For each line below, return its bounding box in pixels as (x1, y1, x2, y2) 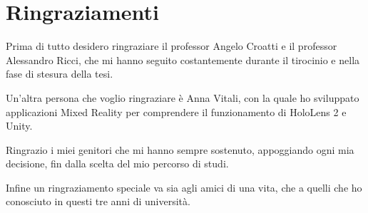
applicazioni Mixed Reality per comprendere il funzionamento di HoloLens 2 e (6, 104, 347, 119)
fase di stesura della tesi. (6, 66, 113, 81)
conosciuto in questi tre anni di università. (6, 194, 190, 209)
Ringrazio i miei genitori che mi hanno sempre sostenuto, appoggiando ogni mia (6, 142, 354, 157)
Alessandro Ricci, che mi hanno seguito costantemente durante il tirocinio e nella (6, 52, 360, 67)
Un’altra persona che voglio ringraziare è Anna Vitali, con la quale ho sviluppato (6, 90, 359, 105)
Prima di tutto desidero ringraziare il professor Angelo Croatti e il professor (6, 38, 337, 53)
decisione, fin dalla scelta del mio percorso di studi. (6, 156, 229, 171)
